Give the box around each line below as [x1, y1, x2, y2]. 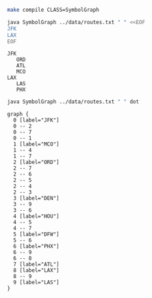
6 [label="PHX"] [13, 243, 60, 250]
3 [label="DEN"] [13, 195, 60, 202]
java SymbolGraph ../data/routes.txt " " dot [7, 98, 139, 106]
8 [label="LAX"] [13, 267, 60, 274]
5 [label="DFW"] [13, 231, 60, 238]
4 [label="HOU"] [13, 213, 60, 220]
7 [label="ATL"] [13, 261, 60, 268]
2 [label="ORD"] [13, 159, 60, 166]
